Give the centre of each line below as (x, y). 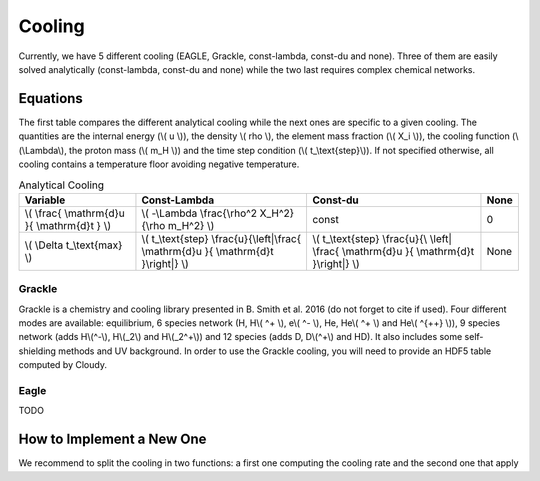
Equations (51, 98)
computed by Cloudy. (62, 365)
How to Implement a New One (112, 439)
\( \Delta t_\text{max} (73, 245)
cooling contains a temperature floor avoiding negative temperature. (159, 164)
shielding (37, 351)
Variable (45, 200)
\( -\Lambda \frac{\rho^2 (199, 213)
